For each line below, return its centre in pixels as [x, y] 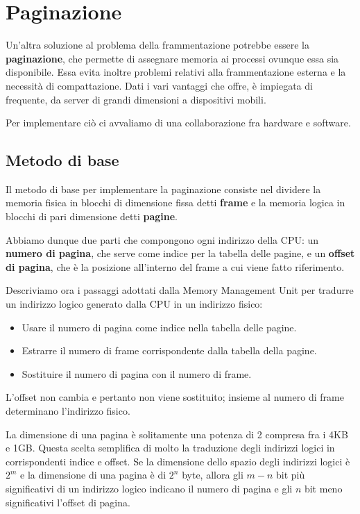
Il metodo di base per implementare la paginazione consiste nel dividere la [163, 189]
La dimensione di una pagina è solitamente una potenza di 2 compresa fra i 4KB [177, 434]
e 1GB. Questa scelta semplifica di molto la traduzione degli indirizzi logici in [170, 448]
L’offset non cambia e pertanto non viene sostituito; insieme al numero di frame [175, 397]
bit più [291, 475]
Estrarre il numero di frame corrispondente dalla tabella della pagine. [169, 350]
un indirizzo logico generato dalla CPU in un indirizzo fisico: [134, 304]
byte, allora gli [213, 475]
